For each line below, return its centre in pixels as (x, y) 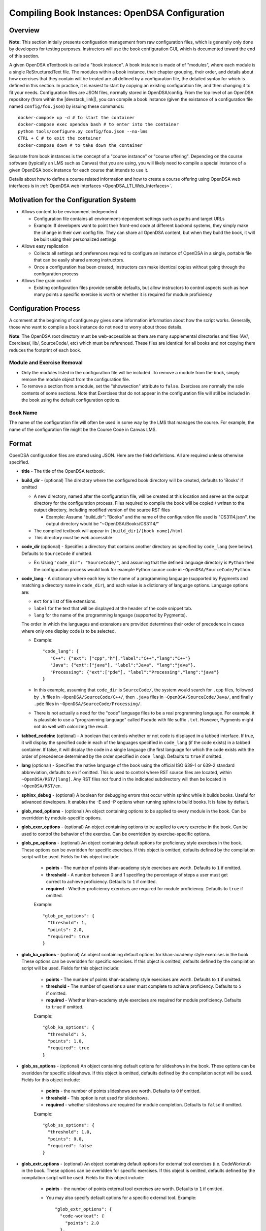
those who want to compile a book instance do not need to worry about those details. (96, 327)
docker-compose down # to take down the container (80, 145)
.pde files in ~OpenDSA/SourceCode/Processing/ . (88, 704)
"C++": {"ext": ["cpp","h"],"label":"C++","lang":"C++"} (120, 658)
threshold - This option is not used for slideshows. (98, 1098)
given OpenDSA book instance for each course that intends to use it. (79, 170)
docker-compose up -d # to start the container (76, 117)
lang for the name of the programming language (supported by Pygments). (110, 615)
